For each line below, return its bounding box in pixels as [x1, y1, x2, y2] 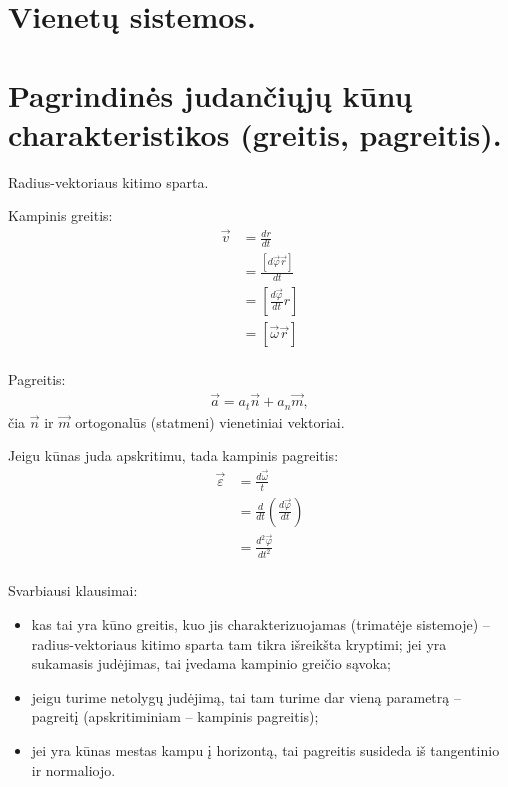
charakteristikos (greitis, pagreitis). [8, 113, 502, 154]
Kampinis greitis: [8, 205, 113, 226]
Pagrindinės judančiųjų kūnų [8, 74, 413, 115]
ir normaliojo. [31, 759, 116, 780]
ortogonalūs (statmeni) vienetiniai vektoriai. [75, 411, 345, 432]
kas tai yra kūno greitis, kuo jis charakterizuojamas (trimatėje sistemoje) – [31, 614, 490, 635]
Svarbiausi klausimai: [8, 580, 138, 601]
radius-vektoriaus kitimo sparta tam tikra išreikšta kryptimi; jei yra [31, 633, 447, 654]
